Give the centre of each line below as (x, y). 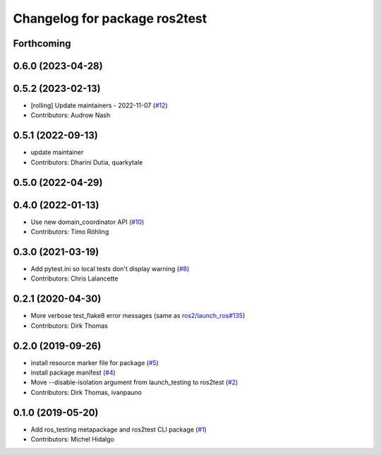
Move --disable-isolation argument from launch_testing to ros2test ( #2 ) (134, 382)
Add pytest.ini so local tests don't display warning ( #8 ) (110, 269)
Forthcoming (42, 43)
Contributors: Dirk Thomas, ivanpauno (86, 392)
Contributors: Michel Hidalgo (72, 439)
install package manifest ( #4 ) (73, 372)
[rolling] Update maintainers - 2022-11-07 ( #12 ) (99, 105)
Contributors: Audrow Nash (71, 115)
